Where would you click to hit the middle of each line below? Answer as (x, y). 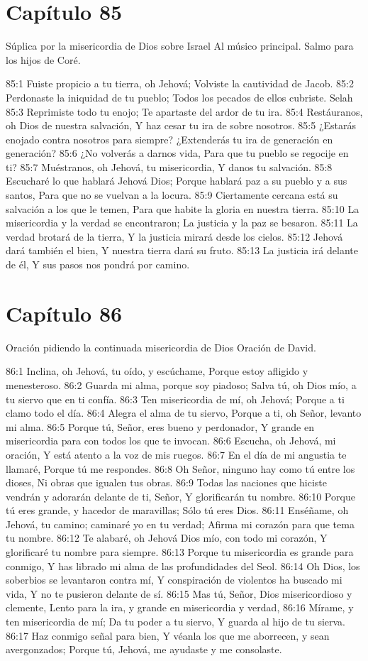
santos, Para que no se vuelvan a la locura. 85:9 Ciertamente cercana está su (172, 195)
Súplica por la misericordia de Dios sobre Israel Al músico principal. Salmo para (180, 46)
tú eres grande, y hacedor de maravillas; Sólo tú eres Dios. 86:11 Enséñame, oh (177, 510)
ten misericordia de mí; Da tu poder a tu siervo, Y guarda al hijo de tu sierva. (175, 622)
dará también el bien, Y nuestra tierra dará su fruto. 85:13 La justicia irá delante (182, 250)
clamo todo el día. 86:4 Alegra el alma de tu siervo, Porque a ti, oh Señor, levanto (184, 413)
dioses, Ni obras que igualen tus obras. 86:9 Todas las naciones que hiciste (167, 482)
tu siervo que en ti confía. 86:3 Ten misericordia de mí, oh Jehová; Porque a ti (175, 399)
